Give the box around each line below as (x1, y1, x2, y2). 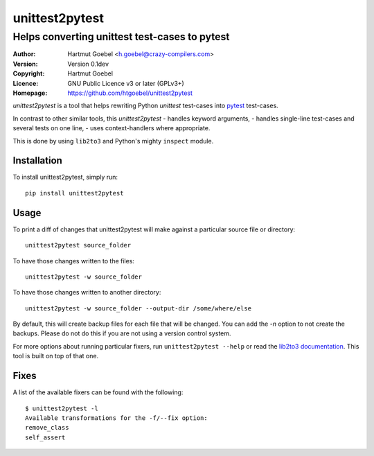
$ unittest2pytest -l (25, 404, 98, 412)
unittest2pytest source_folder (25, 241, 132, 249)
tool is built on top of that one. (12, 352, 99, 360)
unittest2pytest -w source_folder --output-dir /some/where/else (25, 304, 252, 312)
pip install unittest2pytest (25, 189, 124, 197)
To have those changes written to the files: (12, 256, 135, 265)
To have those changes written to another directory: (12, 288, 161, 297)
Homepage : (12, 89, 48, 97)
